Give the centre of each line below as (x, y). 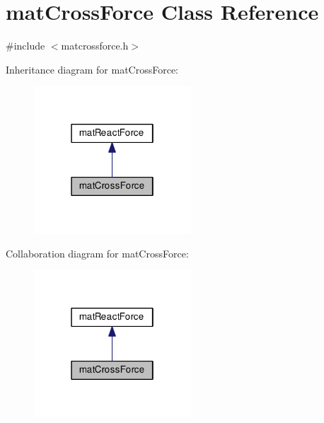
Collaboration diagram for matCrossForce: (97, 253)
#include (25, 46)
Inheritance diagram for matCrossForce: (92, 69)
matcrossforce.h (95, 46)
